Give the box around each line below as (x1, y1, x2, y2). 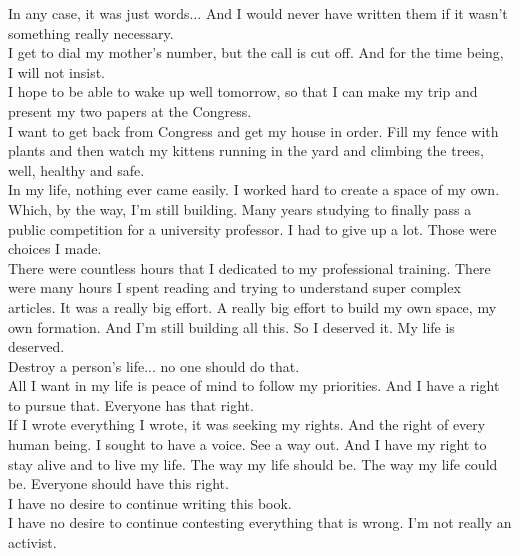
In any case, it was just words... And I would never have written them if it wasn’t (8, 3, 508, 23)
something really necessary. (8, 22, 174, 43)
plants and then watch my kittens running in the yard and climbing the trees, (8, 140, 484, 161)
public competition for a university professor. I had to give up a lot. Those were (8, 218, 497, 239)
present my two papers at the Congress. (8, 100, 252, 121)
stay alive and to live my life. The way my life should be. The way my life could (8, 453, 498, 474)
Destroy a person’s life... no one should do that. (8, 355, 300, 376)
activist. (8, 532, 57, 553)
